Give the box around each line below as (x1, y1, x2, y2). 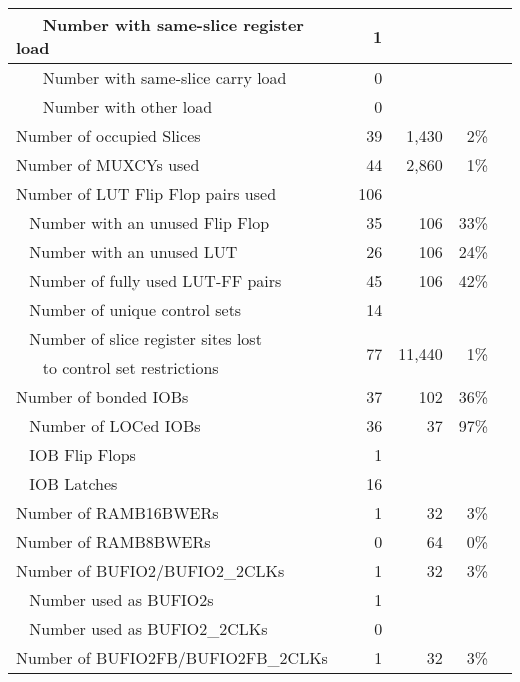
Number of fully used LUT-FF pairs (29, 269, 282, 292)
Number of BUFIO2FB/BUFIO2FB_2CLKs (16, 646, 328, 669)
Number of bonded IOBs (16, 385, 189, 408)
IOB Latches (29, 472, 118, 495)
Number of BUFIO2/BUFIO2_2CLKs (16, 559, 285, 582)
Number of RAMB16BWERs (16, 501, 219, 524)
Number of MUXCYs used (16, 153, 200, 176)
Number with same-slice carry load (42, 66, 287, 89)
